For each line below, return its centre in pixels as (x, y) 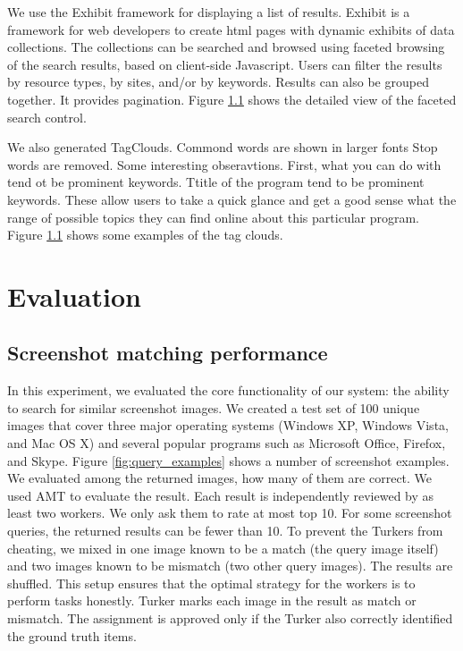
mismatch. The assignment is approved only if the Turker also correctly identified (230, 618)
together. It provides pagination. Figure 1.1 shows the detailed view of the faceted (232, 99)
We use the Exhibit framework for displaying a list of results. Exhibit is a (209, 12)
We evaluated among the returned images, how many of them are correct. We (220, 478)
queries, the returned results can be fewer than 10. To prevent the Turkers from (225, 531)
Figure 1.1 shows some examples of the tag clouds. (145, 235)
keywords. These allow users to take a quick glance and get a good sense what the (232, 199)
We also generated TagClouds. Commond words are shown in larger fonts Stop (223, 147)
